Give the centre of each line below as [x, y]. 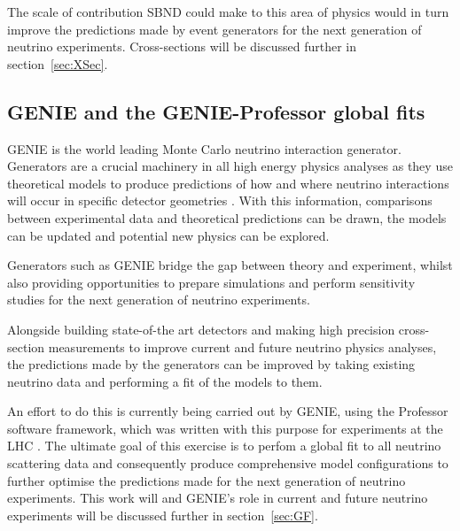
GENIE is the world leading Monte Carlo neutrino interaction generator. [204, 148]
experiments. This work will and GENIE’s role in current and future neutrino [218, 498]
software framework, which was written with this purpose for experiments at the [225, 428]
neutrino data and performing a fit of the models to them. [165, 381]
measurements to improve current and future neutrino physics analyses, [242, 346]
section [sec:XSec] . [58, 63]
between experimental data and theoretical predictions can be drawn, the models [227, 217]
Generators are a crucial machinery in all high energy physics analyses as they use [230, 166]
